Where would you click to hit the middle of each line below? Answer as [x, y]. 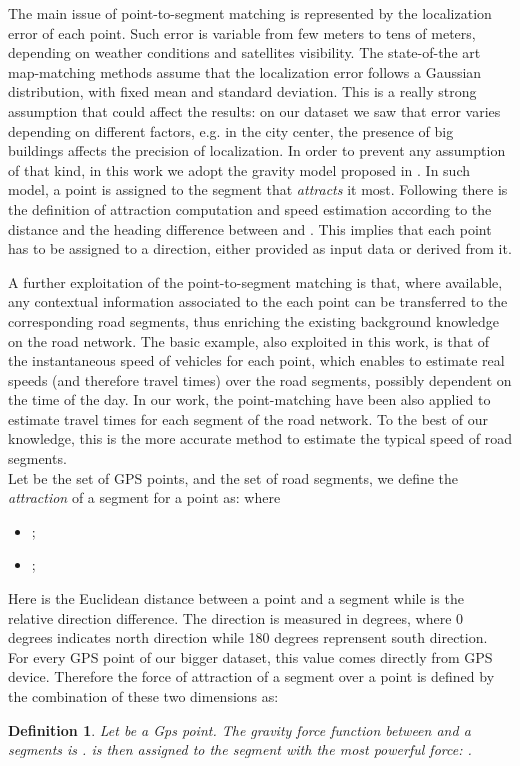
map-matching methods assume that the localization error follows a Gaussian [245, 71]
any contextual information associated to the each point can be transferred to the [258, 301]
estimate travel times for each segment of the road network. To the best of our [248, 418]
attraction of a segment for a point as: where [144, 497]
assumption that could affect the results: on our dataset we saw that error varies [254, 110]
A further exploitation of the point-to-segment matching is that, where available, [255, 281]
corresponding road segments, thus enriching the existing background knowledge [253, 320]
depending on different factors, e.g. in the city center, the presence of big [231, 130]
